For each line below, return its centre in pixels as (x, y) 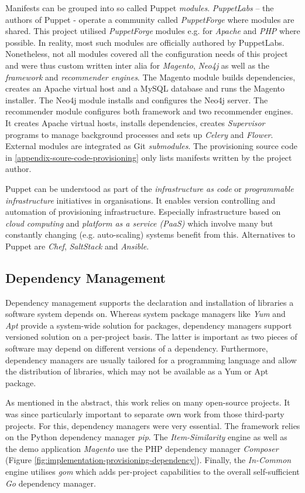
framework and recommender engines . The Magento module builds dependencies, (150, 77)
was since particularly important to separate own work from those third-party (145, 414)
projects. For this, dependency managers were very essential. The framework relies (153, 425)
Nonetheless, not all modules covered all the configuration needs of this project (147, 54)
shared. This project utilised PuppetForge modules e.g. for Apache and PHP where (153, 31)
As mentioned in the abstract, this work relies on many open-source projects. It (148, 402)
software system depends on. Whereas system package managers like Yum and (145, 314)
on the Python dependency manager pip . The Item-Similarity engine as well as (146, 437)
